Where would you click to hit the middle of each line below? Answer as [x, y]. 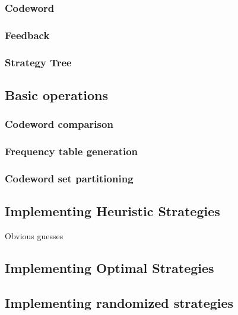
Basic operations [56, 94]
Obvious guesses [34, 236]
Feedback [27, 35]
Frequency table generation [72, 151]
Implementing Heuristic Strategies [112, 211]
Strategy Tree [38, 62]
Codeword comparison [59, 124]
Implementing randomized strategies [119, 302]
